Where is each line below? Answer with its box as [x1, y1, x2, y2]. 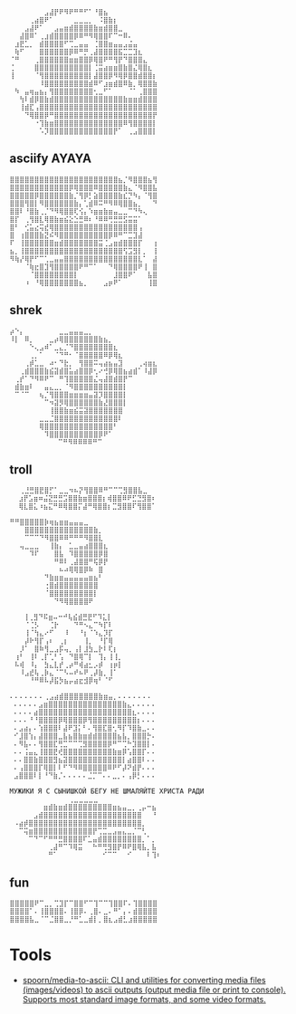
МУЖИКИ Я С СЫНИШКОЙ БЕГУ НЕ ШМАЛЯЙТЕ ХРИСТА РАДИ [9, 787, 205, 796]
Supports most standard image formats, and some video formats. [22, 994, 267, 1005]
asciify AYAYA [9, 151, 92, 167]
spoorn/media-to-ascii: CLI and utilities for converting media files [22, 975, 266, 986]
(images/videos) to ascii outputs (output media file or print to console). [22, 984, 287, 995]
